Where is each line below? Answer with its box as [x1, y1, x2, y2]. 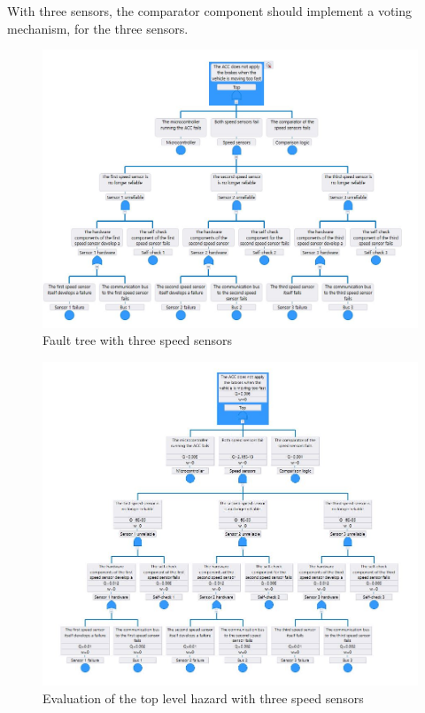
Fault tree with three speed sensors [42, 331, 233, 349]
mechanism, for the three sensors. [7, 19, 189, 37]
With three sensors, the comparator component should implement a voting [7, 2, 413, 20]
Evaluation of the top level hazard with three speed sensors [42, 689, 364, 708]
